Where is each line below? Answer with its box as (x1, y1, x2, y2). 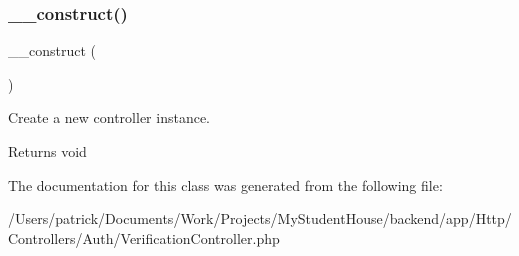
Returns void (8, 141, 87, 161)
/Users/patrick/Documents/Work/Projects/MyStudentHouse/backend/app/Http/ (8, 208, 512, 229)
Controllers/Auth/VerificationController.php (8, 227, 280, 248)
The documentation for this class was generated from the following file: (8, 174, 443, 195)
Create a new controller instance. (8, 107, 211, 128)
